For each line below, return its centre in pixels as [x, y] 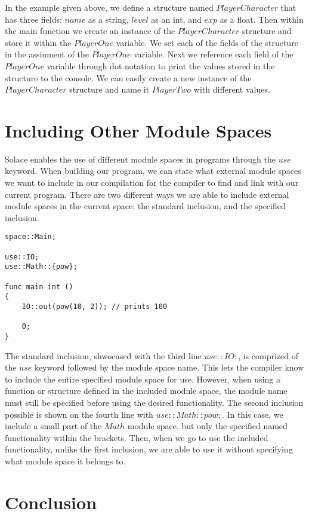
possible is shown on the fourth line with [79, 414]
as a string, [108, 19]
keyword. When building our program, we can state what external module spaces [153, 171]
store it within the [38, 42]
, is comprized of [268, 355]
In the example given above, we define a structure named [109, 7]
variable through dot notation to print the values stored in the [161, 65]
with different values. [232, 89]
